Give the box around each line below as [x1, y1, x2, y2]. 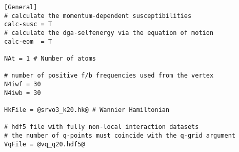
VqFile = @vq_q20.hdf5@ [4, 140, 85, 148]
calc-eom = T [4, 37, 52, 45]
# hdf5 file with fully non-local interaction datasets [4, 123, 199, 131]
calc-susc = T [4, 21, 52, 28]
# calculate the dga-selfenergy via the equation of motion [4, 29, 214, 36]
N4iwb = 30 [4, 89, 41, 97]
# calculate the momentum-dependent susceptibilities [4, 12, 192, 20]
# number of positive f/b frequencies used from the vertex [4, 72, 214, 80]
